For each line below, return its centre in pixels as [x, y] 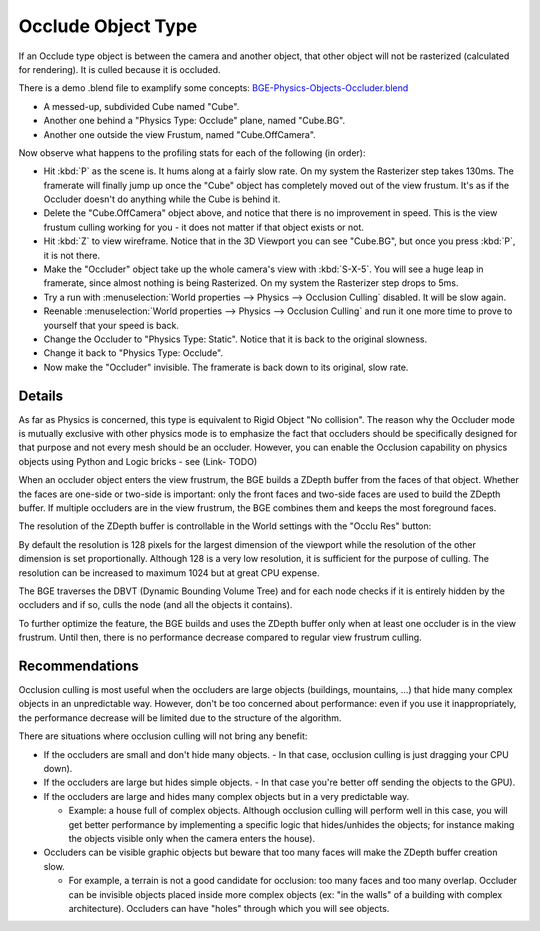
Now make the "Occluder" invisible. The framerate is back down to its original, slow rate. [226, 367]
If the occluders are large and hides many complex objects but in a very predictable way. [226, 796]
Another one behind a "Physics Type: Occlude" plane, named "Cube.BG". [194, 121]
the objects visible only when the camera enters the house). [191, 838]
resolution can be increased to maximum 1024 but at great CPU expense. [169, 572]
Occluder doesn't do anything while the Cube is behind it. [162, 199]
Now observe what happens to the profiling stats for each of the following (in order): [192, 152]
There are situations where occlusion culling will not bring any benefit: [163, 736]
